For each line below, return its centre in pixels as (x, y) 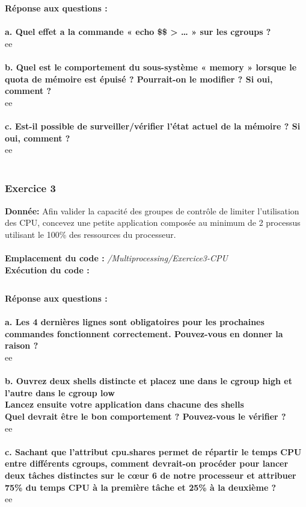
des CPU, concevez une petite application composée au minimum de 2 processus (153, 222)
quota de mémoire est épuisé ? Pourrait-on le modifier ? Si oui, (139, 79)
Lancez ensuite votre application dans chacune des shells (124, 404)
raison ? (22, 345)
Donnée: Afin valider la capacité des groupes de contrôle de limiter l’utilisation (152, 210)
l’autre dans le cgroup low (60, 392)
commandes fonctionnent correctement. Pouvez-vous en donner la (144, 333)
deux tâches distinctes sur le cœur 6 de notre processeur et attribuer (151, 475)
